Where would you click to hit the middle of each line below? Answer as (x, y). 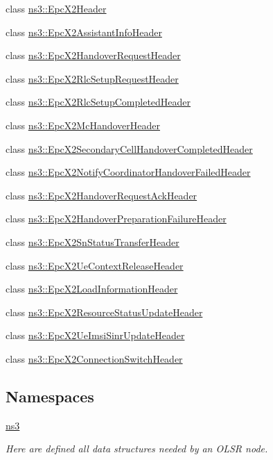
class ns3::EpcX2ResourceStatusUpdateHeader (104, 312)
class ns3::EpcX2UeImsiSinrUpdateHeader (95, 335)
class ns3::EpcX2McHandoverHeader (83, 125)
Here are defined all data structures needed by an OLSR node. (137, 449)
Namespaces (50, 396)
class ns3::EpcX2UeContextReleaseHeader (95, 265)
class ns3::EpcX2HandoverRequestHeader (93, 55)
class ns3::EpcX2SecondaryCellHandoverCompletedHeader (129, 148)
